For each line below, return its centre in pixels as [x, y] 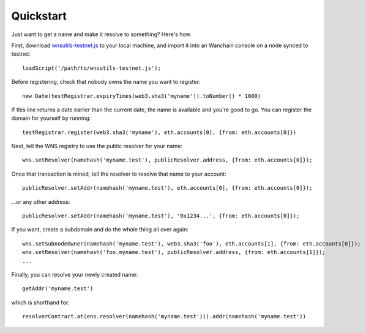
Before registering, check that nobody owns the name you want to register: [106, 82]
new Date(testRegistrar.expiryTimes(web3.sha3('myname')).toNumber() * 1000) [142, 96]
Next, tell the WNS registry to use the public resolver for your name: [97, 146]
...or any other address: [41, 201]
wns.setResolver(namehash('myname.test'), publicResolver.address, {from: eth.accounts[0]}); [167, 160]
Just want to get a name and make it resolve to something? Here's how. [102, 34]
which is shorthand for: [40, 302]
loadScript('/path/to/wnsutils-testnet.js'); [92, 68]
